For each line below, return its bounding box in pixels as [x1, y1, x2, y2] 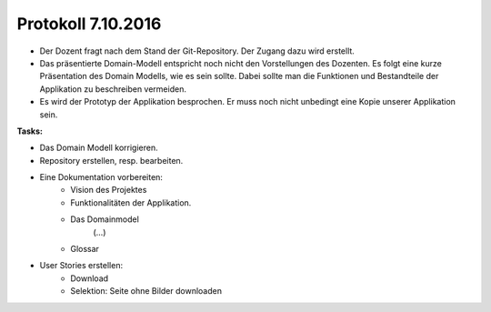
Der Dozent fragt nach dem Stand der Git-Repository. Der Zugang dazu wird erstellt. [39, 45, 355, 56]
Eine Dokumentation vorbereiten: [39, 172, 164, 183]
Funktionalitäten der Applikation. [70, 196, 192, 208]
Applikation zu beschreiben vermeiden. [39, 83, 186, 95]
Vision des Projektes [70, 185, 147, 196]
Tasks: [16, 126, 43, 136]
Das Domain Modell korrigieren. [39, 142, 158, 154]
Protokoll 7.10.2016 [16, 14, 162, 34]
